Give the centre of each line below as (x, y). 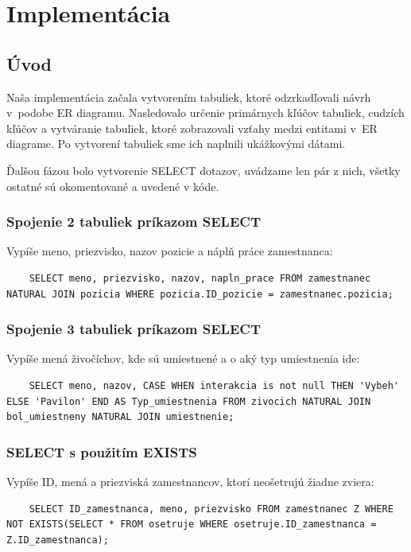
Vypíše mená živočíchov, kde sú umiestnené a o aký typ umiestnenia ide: (183, 358)
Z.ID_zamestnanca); (58, 540)
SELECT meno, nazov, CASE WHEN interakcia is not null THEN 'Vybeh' (214, 385)
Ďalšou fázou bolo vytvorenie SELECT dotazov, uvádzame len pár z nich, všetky (204, 170)
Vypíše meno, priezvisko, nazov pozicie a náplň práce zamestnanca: (170, 251)
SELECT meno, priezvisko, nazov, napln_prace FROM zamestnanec (200, 278)
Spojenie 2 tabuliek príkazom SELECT (134, 222)
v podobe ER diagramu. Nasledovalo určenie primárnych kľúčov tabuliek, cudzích (205, 113)
